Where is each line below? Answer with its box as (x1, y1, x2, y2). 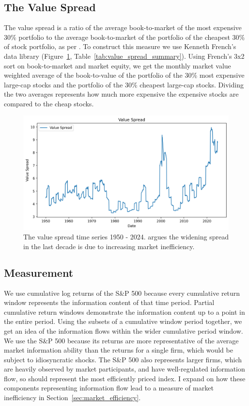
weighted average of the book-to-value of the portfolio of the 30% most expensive (4, 70, 245, 80)
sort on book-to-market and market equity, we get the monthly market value (4, 60, 231, 70)
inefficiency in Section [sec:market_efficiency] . (4, 392, 141, 403)
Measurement (4, 265, 74, 280)
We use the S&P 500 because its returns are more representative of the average (4, 335, 239, 345)
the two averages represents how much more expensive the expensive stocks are (4, 89, 239, 99)
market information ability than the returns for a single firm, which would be (4, 345, 233, 355)
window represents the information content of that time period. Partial (4, 297, 215, 307)
